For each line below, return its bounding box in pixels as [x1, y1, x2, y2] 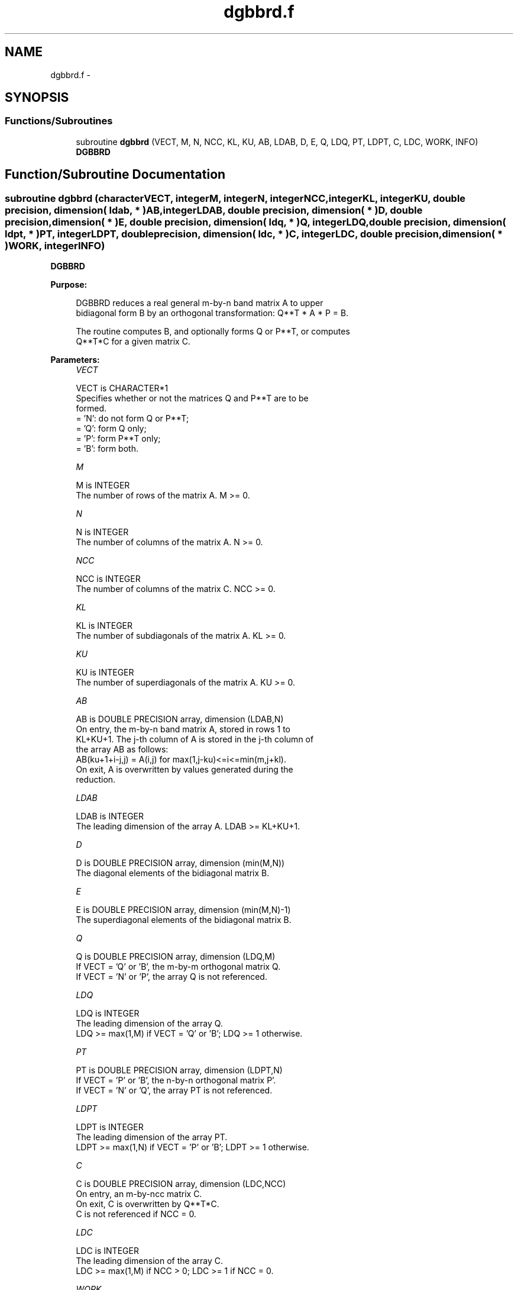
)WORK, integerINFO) [5, 239, 105, 252]
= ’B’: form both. [76, 443, 138, 454]
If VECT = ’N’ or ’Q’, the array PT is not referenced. [76, 1085, 273, 1096]
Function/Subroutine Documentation [5, 167, 226, 182]
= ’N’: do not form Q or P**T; [76, 413, 189, 424]
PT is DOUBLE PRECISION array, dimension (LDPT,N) [76, 1065, 283, 1076]
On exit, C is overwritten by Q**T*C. [76, 1199, 219, 1209]
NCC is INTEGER [76, 574, 141, 584]
